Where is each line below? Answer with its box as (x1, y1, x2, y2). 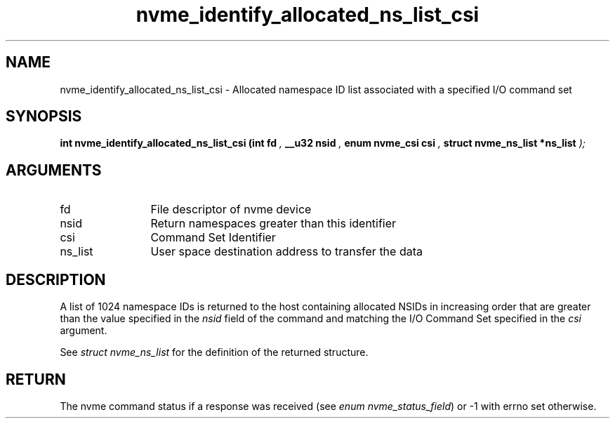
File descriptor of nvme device (150, 202, 312, 217)
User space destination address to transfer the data (150, 244, 423, 259)
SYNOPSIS (6, 107, 82, 126)
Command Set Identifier (150, 230, 276, 245)
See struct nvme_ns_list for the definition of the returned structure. (60, 346, 369, 359)
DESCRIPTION (6, 270, 106, 289)
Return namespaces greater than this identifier (150, 216, 397, 231)
